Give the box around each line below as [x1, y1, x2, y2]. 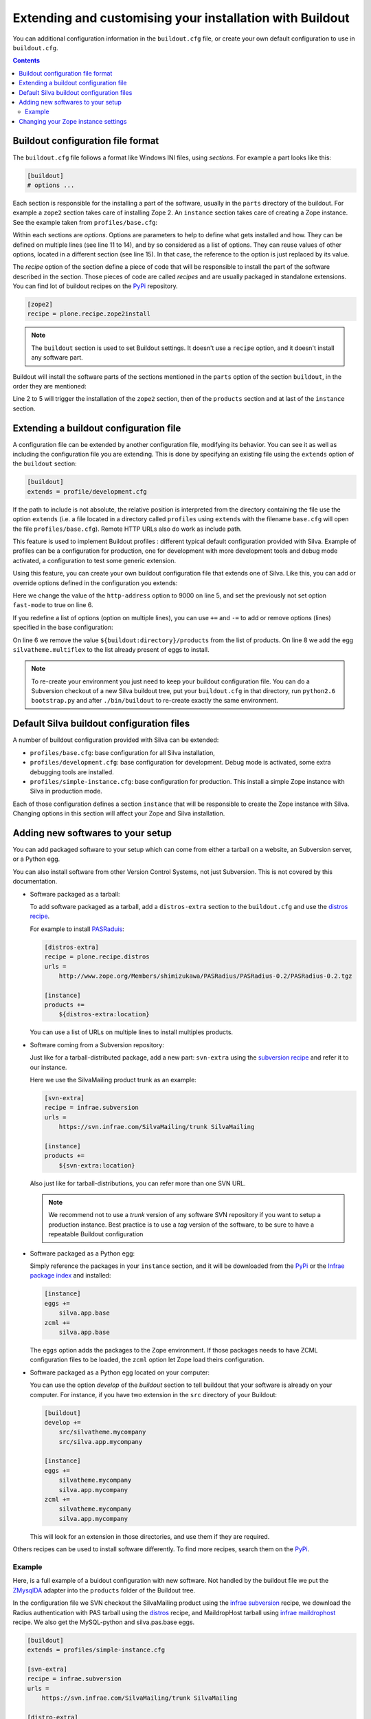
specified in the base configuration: [12, 623, 113, 632]
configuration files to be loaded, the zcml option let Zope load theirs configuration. [30, 1355, 265, 1364]
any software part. [31, 353, 84, 362]
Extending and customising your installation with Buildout [12, 10, 350, 25]
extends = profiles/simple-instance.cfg [27, 1646, 165, 1654]
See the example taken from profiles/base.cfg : [12, 218, 158, 226]
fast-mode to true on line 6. [12, 601, 93, 609]
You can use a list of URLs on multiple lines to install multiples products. [30, 1028, 234, 1036]
